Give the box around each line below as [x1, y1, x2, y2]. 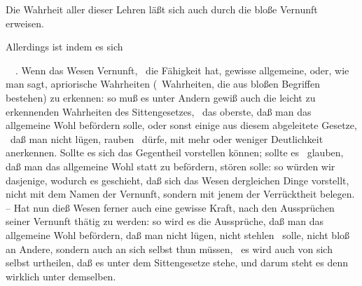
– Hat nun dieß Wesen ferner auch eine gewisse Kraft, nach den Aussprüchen [6, 200, 335, 214]
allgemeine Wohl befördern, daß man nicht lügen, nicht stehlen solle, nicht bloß [6, 227, 350, 242]
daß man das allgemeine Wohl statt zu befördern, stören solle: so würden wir [6, 158, 335, 173]
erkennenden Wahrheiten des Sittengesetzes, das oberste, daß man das [6, 104, 312, 118]
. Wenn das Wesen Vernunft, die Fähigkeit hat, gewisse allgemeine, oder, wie [15, 62, 349, 77]
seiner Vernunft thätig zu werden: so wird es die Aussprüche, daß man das [6, 214, 324, 229]
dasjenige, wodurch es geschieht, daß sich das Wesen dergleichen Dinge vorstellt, [6, 172, 349, 187]
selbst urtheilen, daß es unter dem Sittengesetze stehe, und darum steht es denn [6, 255, 349, 270]
